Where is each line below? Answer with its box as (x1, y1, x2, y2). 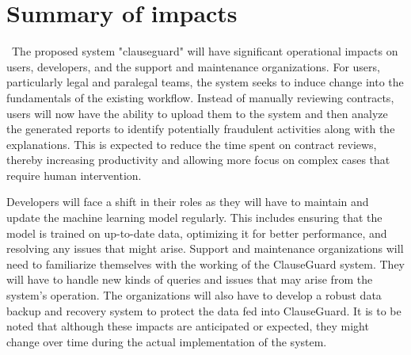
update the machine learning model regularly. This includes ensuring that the (6, 209, 382, 226)
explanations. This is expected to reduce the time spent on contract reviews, (6, 136, 377, 152)
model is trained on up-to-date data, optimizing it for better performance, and (6, 224, 387, 241)
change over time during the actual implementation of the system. (6, 333, 327, 349)
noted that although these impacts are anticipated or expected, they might (6, 318, 369, 334)
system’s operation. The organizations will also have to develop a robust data (6, 287, 382, 303)
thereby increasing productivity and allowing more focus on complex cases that (6, 151, 390, 168)
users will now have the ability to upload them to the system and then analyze (6, 105, 388, 121)
